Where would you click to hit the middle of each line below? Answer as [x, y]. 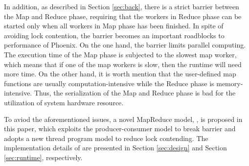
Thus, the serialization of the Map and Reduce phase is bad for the [135, 93]
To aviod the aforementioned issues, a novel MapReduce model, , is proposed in [123, 119]
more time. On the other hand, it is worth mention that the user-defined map [120, 74]
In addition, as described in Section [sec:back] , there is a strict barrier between [122, 6]
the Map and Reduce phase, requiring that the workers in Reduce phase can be [123, 16]
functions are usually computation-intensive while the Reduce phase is [109, 83]
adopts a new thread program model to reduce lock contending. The [106, 138]
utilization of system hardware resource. [64, 102]
